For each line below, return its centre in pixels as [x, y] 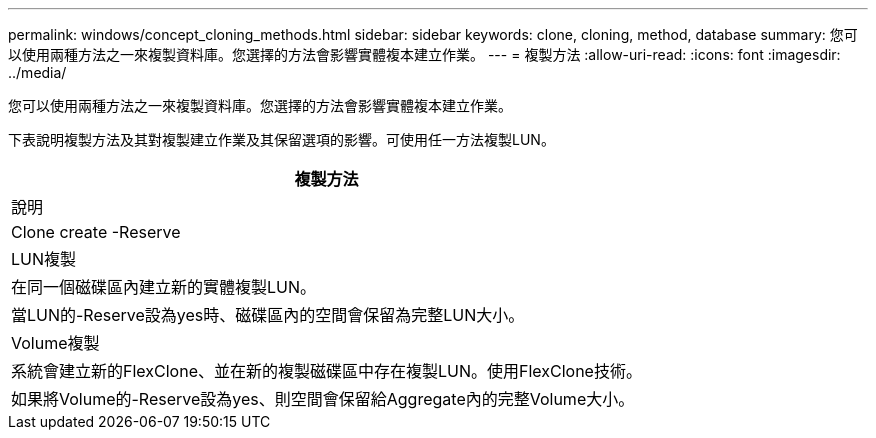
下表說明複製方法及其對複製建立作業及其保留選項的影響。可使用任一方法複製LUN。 [281, 139]
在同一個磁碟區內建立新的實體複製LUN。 [164, 287]
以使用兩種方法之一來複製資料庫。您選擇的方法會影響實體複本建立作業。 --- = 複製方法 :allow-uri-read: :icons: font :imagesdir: [424, 54]
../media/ [37, 72]
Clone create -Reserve [96, 232]
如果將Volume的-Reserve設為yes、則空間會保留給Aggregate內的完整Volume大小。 [323, 399]
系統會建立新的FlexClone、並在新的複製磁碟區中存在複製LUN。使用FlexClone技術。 [326, 371]
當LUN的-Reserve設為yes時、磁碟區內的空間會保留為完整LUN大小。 [268, 315]
